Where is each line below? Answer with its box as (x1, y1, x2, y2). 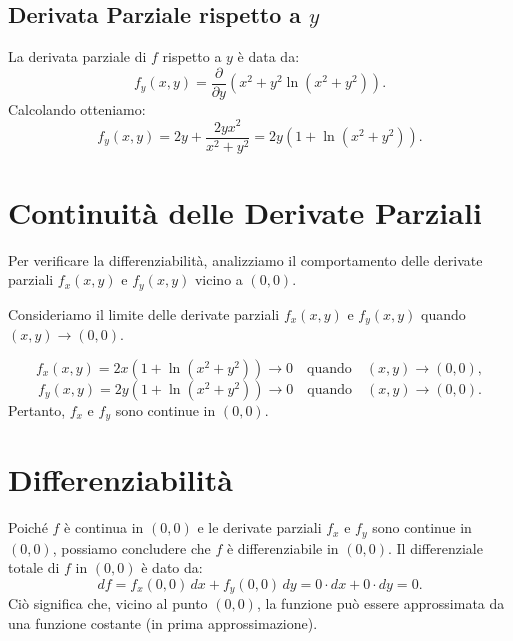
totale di (8, 557, 60, 578)
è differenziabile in (226, 537, 339, 558)
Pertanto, (8, 399, 66, 420)
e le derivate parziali (197, 517, 322, 538)
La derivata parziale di (8, 46, 147, 67)
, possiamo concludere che (52, 537, 211, 558)
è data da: (237, 46, 300, 67)
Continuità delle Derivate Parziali (8, 191, 482, 232)
